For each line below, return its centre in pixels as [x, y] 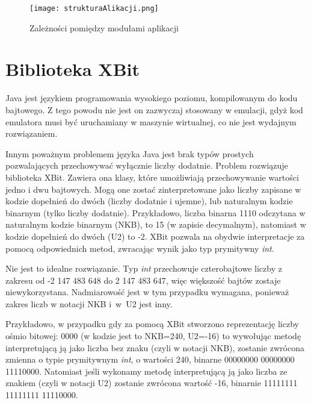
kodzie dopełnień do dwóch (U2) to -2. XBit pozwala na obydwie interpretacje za [155, 236]
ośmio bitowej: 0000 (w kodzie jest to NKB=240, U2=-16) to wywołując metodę [153, 336]
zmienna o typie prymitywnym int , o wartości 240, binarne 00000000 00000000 [150, 359]
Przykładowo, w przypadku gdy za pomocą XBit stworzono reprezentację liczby [152, 324]
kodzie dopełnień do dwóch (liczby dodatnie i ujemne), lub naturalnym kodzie [149, 201]
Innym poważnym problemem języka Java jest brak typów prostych [130, 153]
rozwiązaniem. [32, 133]
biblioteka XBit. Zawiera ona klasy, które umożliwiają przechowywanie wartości [152, 177]
